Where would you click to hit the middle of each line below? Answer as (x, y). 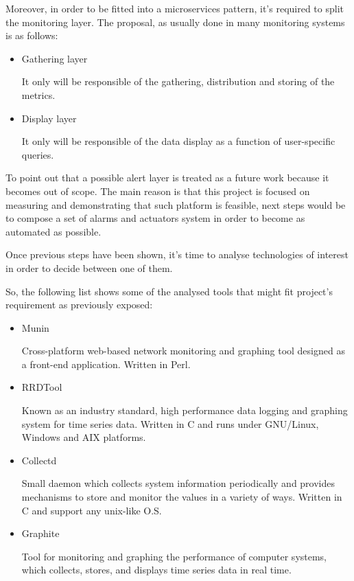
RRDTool (42, 387)
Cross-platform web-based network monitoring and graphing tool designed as (183, 351)
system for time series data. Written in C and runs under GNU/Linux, (170, 423)
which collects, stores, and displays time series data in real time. (156, 570)
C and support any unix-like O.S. (92, 510)
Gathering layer (55, 58)
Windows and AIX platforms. (84, 437)
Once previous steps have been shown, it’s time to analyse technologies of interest (177, 254)
